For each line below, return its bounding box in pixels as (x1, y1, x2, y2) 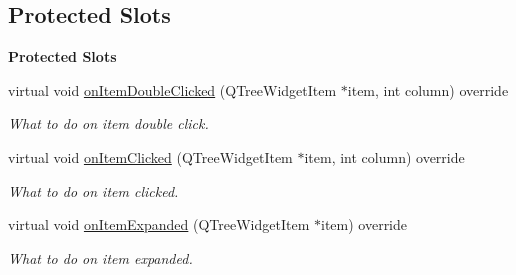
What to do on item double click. (8, 113, 209, 134)
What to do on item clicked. (8, 180, 179, 201)
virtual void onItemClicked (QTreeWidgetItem (8, 146, 293, 167)
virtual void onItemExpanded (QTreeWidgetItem (8, 214, 310, 235)
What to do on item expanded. (8, 247, 193, 268)
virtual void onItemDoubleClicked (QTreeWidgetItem (8, 79, 337, 100)
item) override (321, 214, 408, 235)
